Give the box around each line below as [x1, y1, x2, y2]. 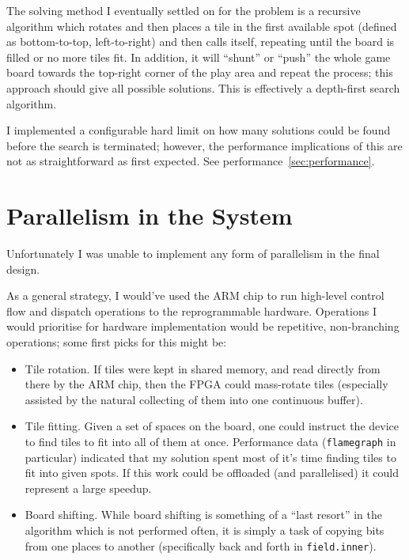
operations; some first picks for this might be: [6, 334, 227, 350]
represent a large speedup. [25, 479, 152, 496]
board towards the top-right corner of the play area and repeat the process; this [6, 64, 393, 81]
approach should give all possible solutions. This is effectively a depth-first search [6, 79, 400, 96]
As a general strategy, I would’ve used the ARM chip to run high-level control [6, 287, 384, 304]
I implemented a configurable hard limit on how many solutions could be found [6, 122, 391, 138]
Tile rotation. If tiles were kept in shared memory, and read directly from [25, 360, 381, 376]
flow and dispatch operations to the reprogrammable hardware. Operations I [6, 302, 377, 319]
